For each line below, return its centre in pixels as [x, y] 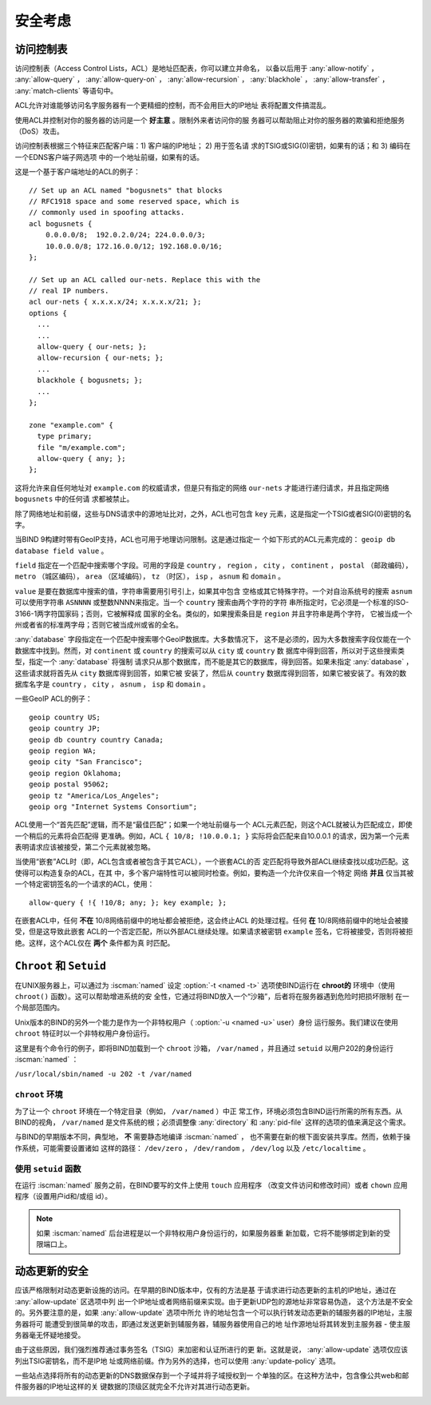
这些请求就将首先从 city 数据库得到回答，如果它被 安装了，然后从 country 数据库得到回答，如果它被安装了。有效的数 [211, 673]
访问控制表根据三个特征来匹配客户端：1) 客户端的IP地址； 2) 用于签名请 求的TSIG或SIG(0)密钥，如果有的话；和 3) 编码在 [213, 146]
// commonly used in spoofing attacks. [107, 213]
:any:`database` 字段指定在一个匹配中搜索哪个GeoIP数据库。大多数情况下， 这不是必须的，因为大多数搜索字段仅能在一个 [213, 639]
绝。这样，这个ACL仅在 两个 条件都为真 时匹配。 [95, 942]
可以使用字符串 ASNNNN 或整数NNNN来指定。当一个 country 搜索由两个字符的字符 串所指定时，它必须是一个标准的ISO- [212, 603]
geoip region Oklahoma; [75, 773]
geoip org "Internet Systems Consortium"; [113, 806]
